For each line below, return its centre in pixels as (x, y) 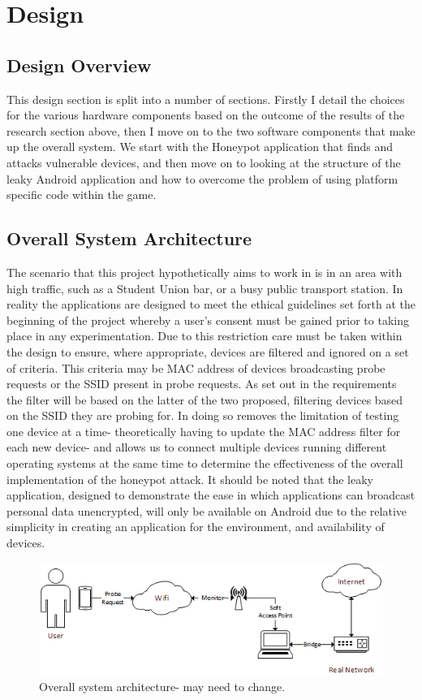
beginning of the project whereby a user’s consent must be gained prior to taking (208, 320)
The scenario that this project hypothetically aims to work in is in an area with (205, 272)
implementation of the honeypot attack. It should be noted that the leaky (190, 479)
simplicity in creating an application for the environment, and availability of (196, 527)
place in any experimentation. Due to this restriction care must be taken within (205, 336)
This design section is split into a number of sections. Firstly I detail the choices (206, 99)
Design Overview (79, 65)
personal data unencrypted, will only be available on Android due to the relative (207, 510)
